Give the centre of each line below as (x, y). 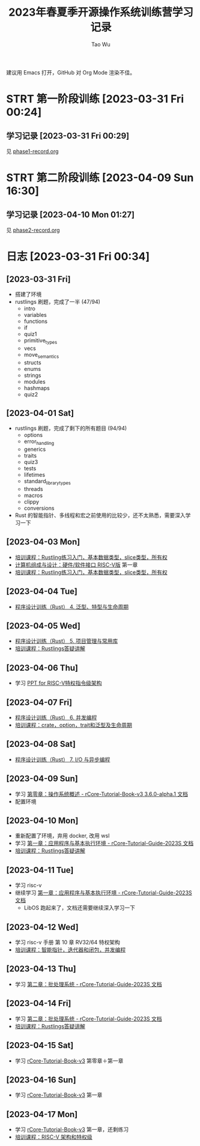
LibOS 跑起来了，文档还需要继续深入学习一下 (80, 908)
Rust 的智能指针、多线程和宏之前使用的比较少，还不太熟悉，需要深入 (100, 515)
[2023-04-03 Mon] (43, 542)
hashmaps (37, 388)
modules (35, 381)
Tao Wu (101, 44)
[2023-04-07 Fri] (39, 702)
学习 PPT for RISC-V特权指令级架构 (58, 683)
